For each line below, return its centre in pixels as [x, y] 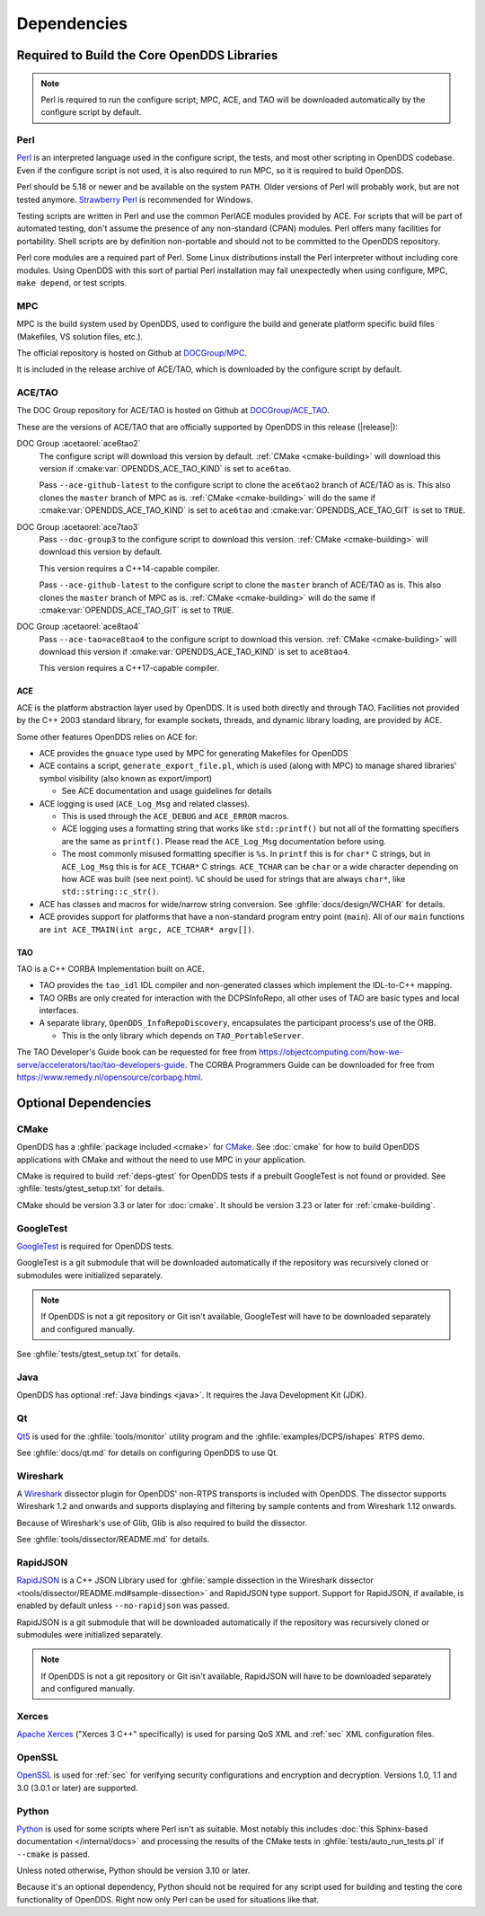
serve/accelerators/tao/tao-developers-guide [101, 1064]
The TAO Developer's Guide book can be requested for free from [137, 1052]
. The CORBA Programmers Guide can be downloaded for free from [309, 1064]
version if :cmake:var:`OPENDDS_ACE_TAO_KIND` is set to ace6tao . [165, 469]
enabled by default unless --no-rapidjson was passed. [123, 1606]
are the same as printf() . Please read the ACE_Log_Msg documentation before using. [224, 841]
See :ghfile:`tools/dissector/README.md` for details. [113, 1540]
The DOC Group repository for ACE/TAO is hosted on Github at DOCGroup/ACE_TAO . [173, 411]
